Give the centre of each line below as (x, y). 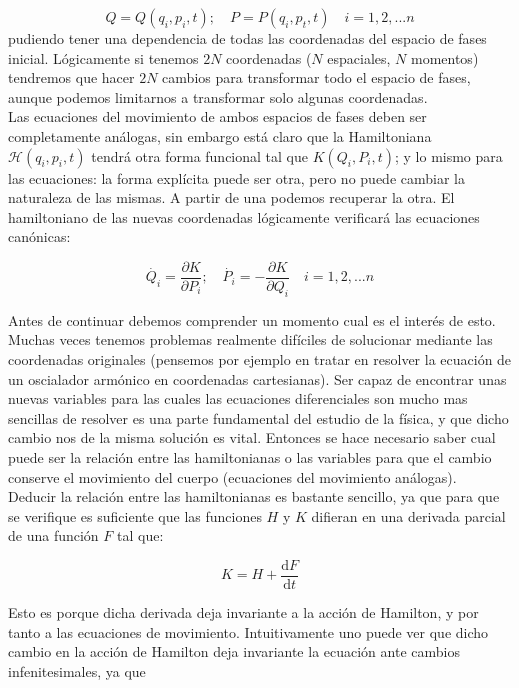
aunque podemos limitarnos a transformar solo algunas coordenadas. (218, 96)
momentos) (444, 57)
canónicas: (39, 236)
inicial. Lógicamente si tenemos (103, 57)
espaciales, (359, 57)
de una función (53, 535)
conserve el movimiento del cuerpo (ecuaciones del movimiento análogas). (232, 476)
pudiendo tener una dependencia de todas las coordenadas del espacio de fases (247, 38)
